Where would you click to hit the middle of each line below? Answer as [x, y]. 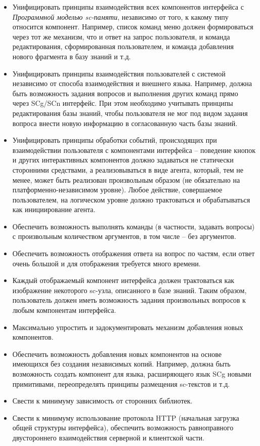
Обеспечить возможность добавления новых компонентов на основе [117, 354]
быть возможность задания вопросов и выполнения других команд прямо [125, 93]
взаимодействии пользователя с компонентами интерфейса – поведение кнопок [134, 150]
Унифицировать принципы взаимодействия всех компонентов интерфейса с [128, 7]
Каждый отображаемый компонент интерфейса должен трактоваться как [123, 280]
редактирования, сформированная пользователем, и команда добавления [123, 46]
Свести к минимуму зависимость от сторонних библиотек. [102, 401]
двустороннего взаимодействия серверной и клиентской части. [108, 437]
